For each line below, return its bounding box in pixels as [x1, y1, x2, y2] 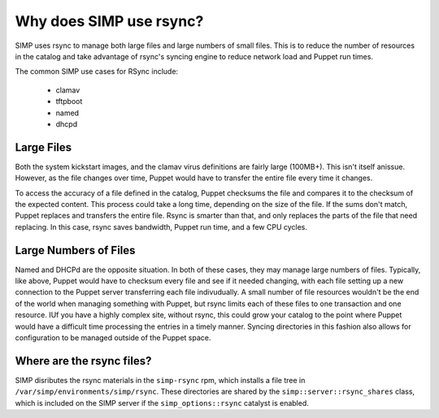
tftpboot [55, 97, 83, 106]
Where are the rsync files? [15, 354, 152, 368]
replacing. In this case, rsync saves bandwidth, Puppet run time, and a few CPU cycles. [15, 222, 308, 231]
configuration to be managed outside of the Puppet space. [15, 333, 211, 343]
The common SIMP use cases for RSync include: [15, 67, 179, 76]
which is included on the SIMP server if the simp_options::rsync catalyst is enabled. [15, 398, 309, 407]
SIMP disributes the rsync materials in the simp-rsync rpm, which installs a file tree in [15, 375, 306, 385]
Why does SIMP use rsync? [15, 12, 204, 30]
